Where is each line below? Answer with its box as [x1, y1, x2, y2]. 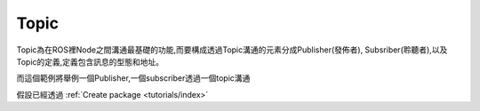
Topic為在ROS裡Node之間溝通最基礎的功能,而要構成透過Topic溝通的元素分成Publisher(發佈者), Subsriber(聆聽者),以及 [16, 44, 448, 55]
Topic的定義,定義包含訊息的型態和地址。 [16, 56, 164, 67]
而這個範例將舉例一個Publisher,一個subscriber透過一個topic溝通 [16, 73, 251, 83]
